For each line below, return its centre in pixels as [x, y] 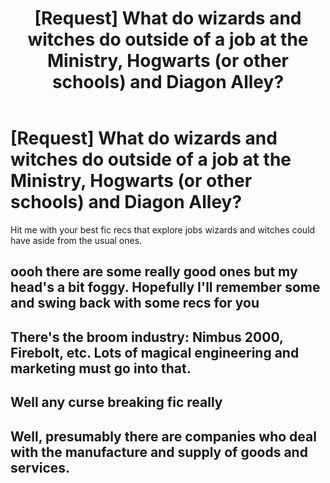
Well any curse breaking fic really [116, 402]
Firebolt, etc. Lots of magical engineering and [155, 352]
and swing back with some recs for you [135, 303]
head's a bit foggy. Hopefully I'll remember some [165, 287]
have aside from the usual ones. [76, 240]
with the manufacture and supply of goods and [159, 452]
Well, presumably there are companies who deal [163, 436]
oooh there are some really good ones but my [154, 272]
